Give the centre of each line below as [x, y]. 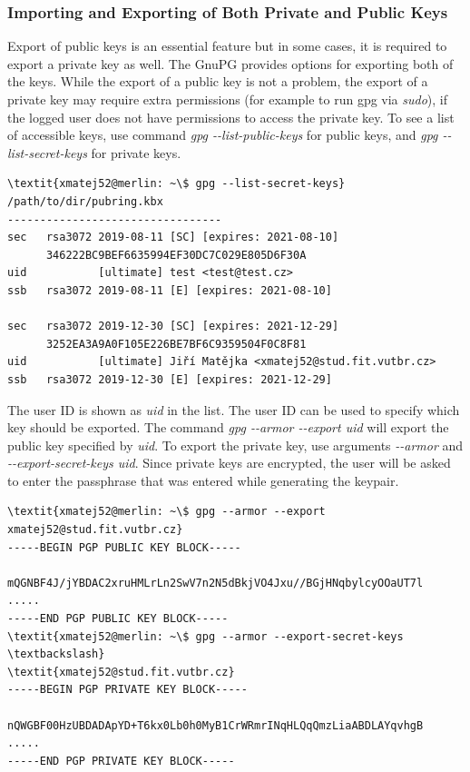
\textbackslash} [56, 654]
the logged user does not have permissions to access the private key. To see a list [231, 117]
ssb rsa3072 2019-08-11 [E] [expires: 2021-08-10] [170, 290]
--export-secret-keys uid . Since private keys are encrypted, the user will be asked [229, 463]
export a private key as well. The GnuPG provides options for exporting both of [230, 63]
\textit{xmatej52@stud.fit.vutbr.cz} [121, 672]
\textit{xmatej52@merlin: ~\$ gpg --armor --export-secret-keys [206, 636]
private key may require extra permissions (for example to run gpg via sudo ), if [228, 99]
